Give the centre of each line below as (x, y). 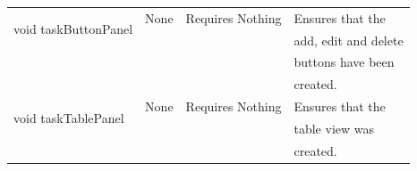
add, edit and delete (349, 40)
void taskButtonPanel (73, 29)
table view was (334, 128)
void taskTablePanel (69, 117)
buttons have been (344, 62)
